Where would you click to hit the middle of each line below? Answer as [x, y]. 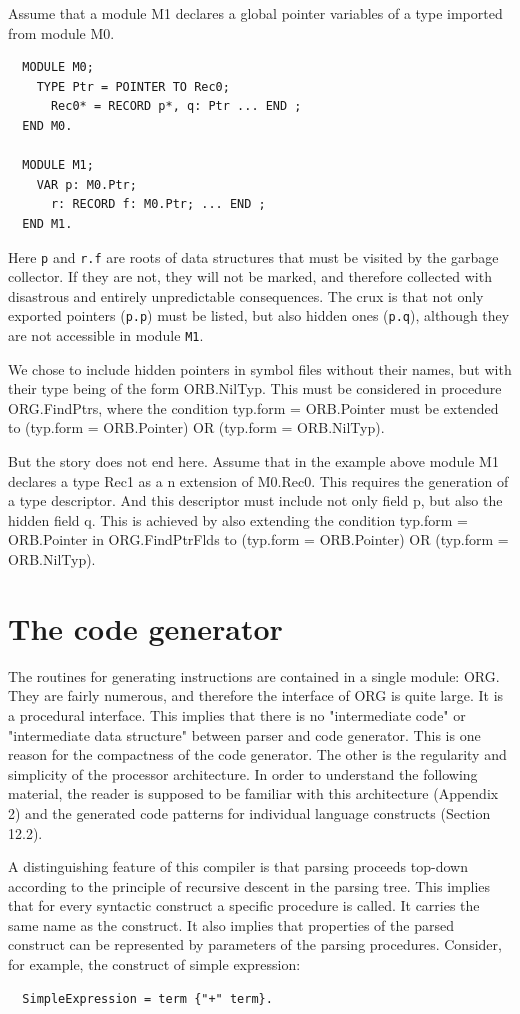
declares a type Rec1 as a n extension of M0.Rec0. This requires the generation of [258, 480]
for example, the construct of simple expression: [154, 964]
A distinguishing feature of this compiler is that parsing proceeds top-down [238, 866]
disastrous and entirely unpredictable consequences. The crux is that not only [246, 295]
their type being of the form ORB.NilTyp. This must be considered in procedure [255, 388]
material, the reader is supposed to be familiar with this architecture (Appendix [253, 793]
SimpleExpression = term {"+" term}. [147, 998]
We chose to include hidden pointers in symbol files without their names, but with [260, 368]
